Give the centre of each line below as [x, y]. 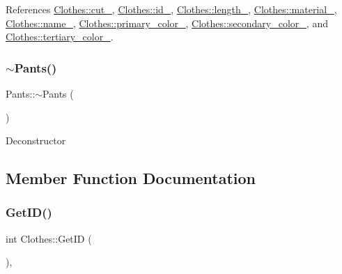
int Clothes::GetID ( [49, 238]
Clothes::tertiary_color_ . [60, 37]
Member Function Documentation [131, 178]
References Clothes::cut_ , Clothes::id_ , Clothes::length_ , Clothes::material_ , [171, 9]
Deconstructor [36, 140]
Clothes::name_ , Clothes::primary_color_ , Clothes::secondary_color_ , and [167, 23]
